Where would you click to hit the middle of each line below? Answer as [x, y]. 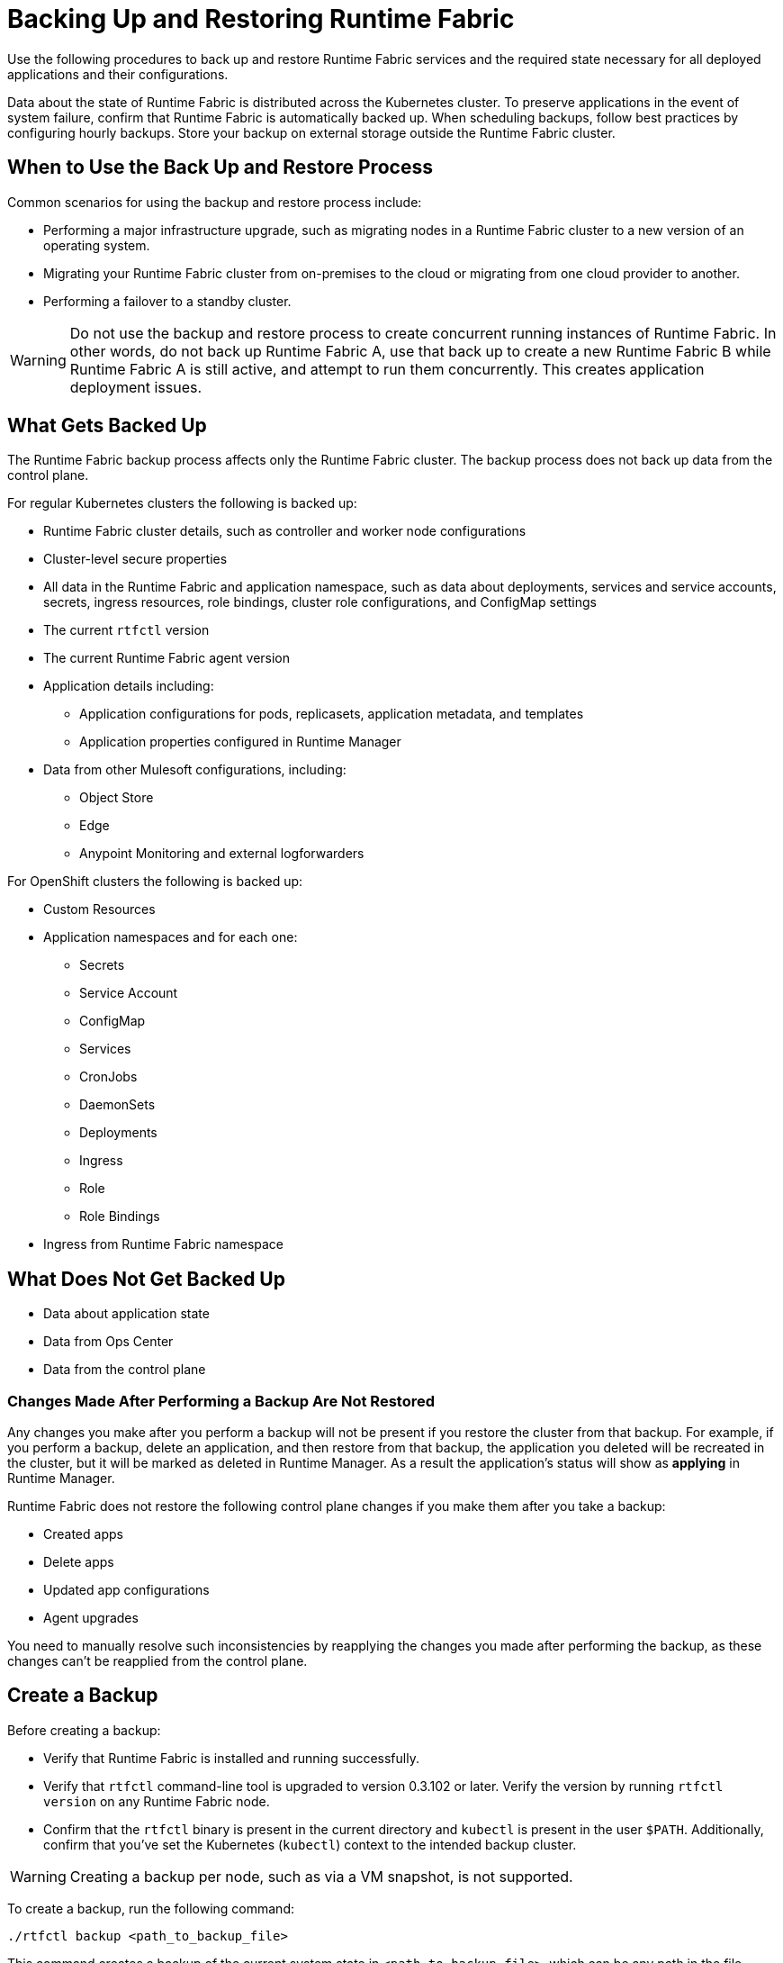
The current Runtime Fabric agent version [167, 658]
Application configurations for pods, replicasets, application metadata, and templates [332, 714]
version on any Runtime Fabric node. [157, 1801]
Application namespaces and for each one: [171, 937]
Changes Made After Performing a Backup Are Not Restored [221, 1401]
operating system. [97, 245]
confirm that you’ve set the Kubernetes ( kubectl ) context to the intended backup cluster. [310, 1844]
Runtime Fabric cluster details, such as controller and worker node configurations [285, 531]
